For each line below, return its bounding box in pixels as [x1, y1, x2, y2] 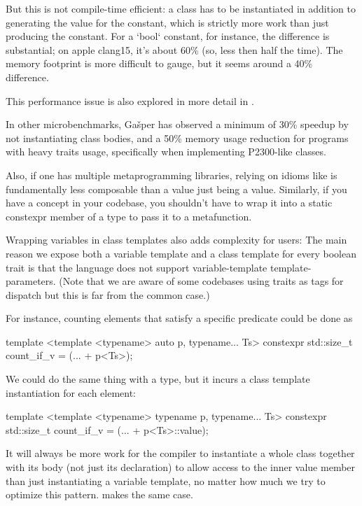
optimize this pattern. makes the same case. [6, 487, 193, 502]
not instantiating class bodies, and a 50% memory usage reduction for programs [6, 130, 349, 145]
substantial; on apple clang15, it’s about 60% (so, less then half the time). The [6, 42, 343, 57]
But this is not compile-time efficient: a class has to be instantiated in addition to [6, 1, 356, 15]
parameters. [6, 274, 56, 288]
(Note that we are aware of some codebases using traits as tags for [59, 274, 344, 288]
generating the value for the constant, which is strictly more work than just [6, 15, 329, 29]
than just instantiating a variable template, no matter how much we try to [6, 473, 326, 488]
